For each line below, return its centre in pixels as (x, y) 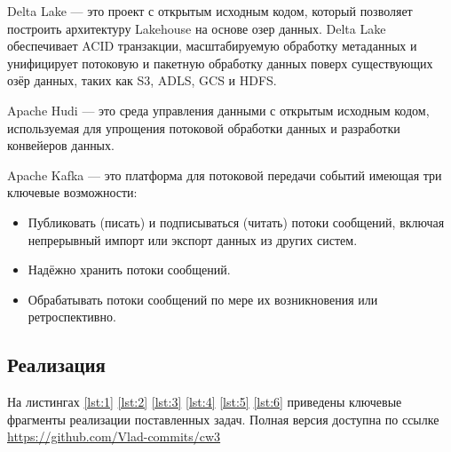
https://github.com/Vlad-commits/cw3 (114, 436)
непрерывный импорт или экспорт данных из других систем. (193, 239)
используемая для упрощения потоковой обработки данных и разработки (204, 127)
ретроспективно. (72, 317)
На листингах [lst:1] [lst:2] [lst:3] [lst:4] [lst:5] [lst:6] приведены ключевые (205, 402)
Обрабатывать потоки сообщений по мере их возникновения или (203, 299)
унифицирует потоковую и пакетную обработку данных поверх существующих (220, 63)
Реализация (56, 365)
